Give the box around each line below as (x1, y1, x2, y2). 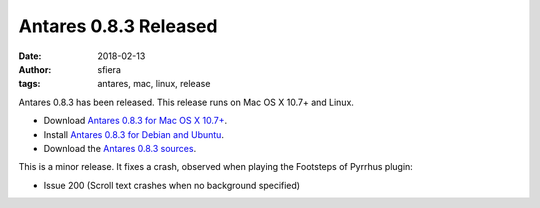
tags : (18, 78, 41, 90)
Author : (18, 63, 52, 75)
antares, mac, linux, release (97, 78, 211, 90)
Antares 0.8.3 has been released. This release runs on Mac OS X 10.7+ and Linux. (18, 96, 355, 108)
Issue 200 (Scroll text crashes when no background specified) (43, 179, 300, 191)
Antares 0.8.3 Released (18, 15, 218, 37)
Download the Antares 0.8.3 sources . (43, 142, 197, 154)
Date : (18, 50, 42, 62)
